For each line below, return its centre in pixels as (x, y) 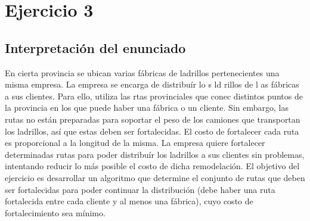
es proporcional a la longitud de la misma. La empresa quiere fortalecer (135, 143)
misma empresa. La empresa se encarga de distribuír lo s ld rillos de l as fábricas (152, 84)
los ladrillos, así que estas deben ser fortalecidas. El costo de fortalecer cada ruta (152, 131)
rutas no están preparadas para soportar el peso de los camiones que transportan (153, 119)
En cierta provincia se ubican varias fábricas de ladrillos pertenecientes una (142, 72)
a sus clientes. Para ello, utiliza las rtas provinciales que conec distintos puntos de (154, 96)
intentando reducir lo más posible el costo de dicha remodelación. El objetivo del (152, 166)
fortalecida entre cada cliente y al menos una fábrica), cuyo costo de (129, 201)
